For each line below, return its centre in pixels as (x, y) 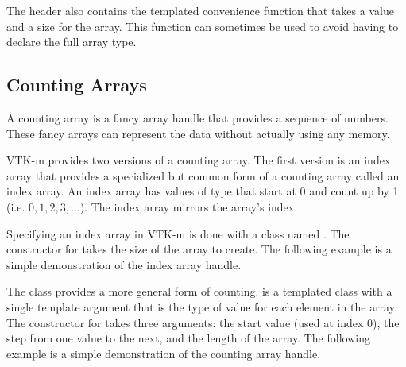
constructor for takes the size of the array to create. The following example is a (199, 249)
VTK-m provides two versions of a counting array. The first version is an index (199, 160)
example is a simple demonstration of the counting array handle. (164, 353)
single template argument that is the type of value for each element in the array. (202, 306)
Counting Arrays (77, 85)
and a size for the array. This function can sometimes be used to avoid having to (203, 26)
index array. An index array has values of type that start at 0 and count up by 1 (203, 191)
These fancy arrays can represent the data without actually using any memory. (198, 133)
